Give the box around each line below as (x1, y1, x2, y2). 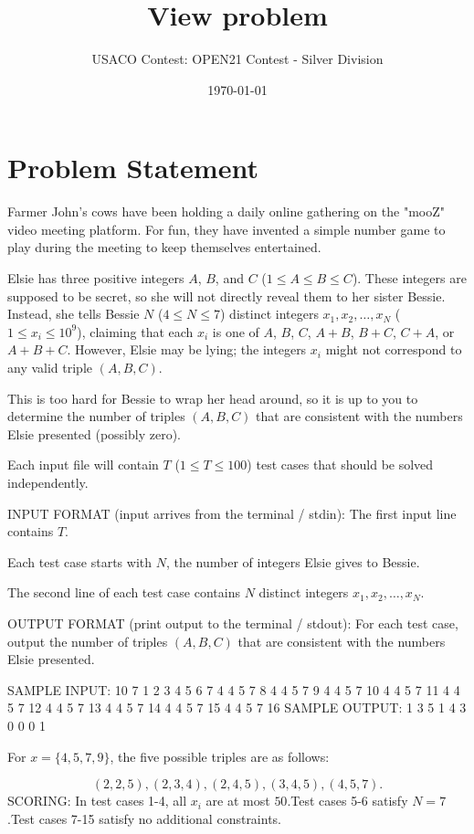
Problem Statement (7, 149, 258, 186)
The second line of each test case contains (7, 583, 240, 602)
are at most (205, 791, 270, 810)
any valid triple (7, 358, 93, 376)
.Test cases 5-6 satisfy (287, 791, 408, 810)
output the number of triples (7, 631, 168, 650)
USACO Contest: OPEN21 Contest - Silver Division (91, 49, 384, 69)
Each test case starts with (7, 552, 153, 571)
